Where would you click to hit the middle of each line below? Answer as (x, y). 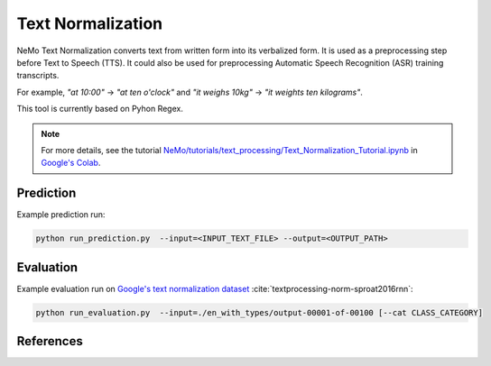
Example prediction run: (61, 215)
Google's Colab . (71, 163)
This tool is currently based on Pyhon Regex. (100, 109)
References (50, 341)
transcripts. (38, 76)
